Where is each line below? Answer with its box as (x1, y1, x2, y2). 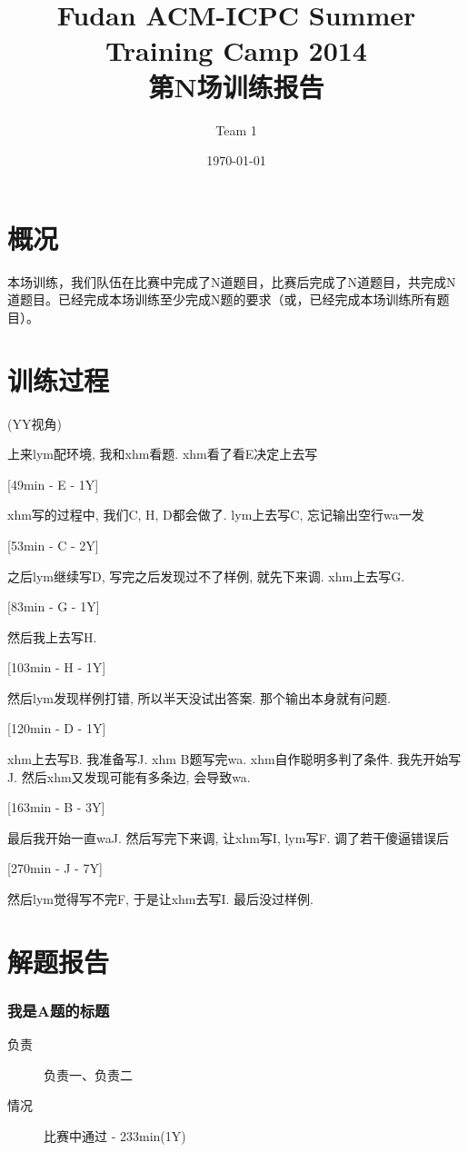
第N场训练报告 (148, 67, 324, 104)
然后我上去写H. (7, 627, 97, 646)
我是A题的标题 (7, 998, 110, 1021)
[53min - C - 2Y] (7, 535, 99, 554)
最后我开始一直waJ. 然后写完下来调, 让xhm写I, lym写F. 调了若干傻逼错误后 (7, 828, 450, 847)
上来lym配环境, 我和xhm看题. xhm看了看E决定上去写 (7, 444, 318, 463)
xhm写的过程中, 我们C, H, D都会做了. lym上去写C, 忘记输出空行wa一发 (7, 505, 424, 524)
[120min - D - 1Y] (7, 719, 106, 738)
